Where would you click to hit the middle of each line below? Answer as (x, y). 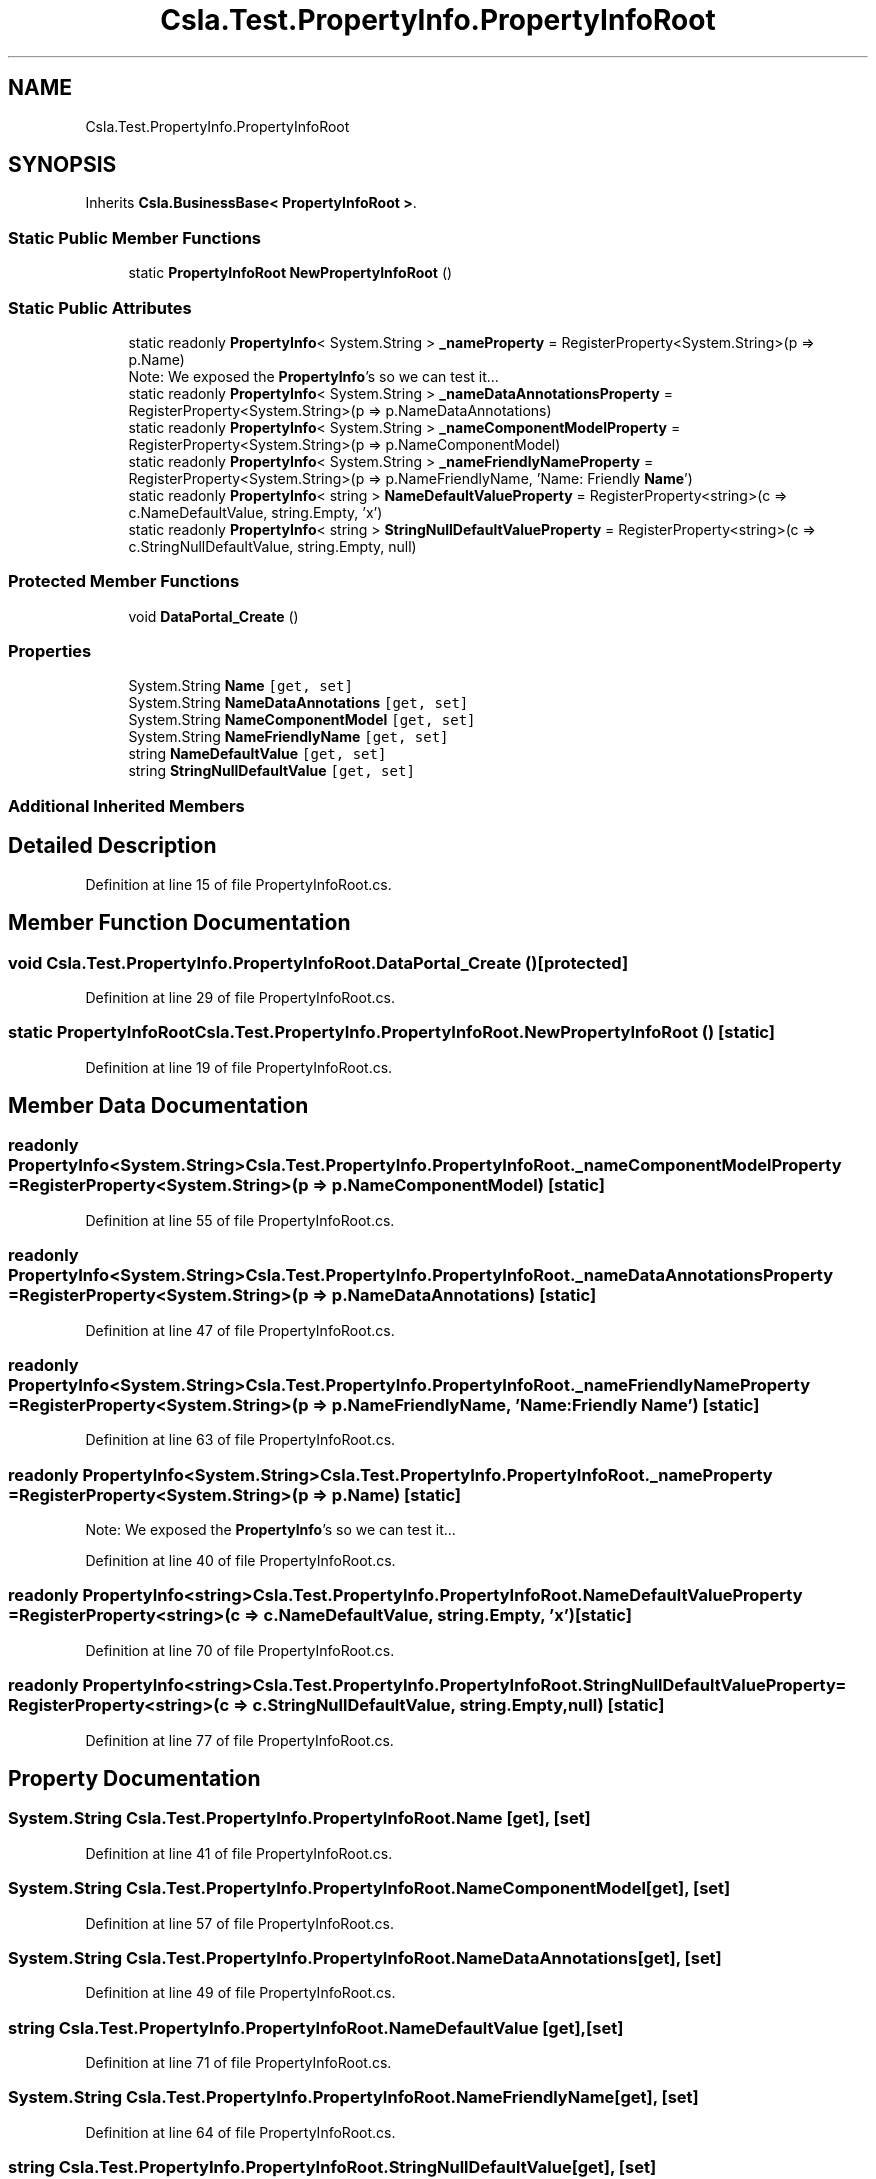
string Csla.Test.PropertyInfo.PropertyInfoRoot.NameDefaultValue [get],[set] (316, 2027)
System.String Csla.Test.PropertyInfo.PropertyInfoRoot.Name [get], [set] (299, 1818)
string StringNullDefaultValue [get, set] (271, 771)
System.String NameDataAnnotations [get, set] (298, 703)
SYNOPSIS (62, 165)
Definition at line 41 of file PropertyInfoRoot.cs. (239, 1853)
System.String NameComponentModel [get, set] (302, 720)
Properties (50, 651)
